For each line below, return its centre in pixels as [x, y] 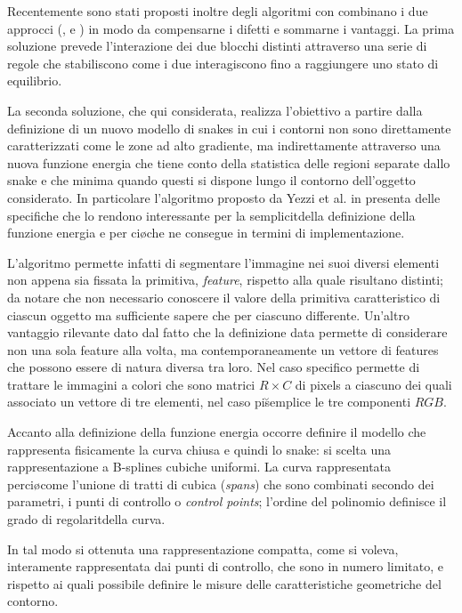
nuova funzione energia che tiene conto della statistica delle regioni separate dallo [229, 162]
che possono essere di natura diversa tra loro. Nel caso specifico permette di [214, 367]
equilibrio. [35, 81]
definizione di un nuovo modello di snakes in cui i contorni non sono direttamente [229, 128]
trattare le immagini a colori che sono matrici [131, 384]
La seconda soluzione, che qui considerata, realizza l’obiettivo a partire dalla [215, 110]
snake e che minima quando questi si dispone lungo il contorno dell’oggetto [211, 180]
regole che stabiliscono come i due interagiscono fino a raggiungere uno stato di [223, 63]
